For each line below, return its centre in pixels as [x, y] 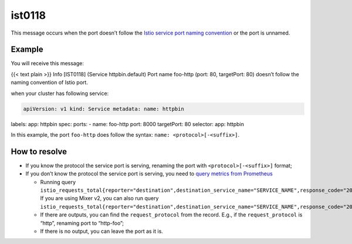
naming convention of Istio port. [49, 83]
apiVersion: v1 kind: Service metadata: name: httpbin [104, 109]
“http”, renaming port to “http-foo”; [82, 223]
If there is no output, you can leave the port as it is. [102, 231]
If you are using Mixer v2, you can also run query [99, 198]
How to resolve [39, 152]
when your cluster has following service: [60, 93]
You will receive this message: [48, 63]
